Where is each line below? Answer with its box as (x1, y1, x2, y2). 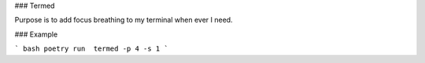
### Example (14, 30, 58, 39)
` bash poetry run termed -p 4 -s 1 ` (14, 44, 168, 54)
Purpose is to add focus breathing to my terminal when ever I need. (14, 16, 233, 25)
